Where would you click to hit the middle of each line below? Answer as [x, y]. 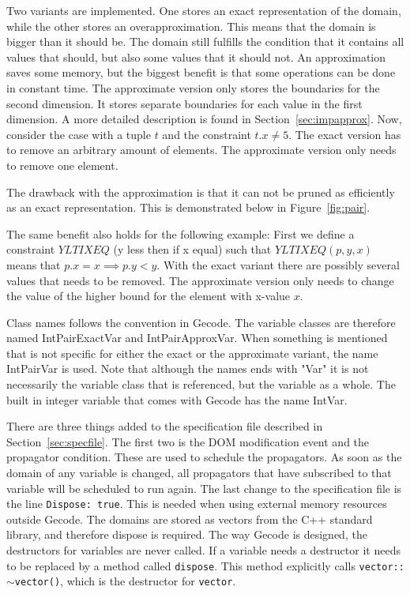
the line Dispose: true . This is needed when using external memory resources [197, 504]
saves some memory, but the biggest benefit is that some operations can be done [201, 72]
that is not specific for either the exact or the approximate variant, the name [192, 353]
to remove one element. [62, 165]
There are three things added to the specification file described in [165, 426]
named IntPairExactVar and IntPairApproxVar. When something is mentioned [197, 338]
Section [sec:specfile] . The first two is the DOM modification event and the [188, 441]
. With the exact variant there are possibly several [278, 264]
